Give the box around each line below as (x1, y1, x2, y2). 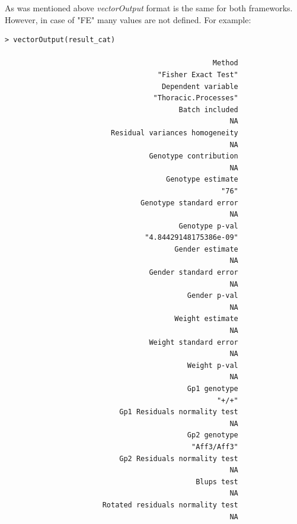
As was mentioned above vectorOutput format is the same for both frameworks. (5, 2, 293, 14)
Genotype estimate (166, 175, 238, 184)
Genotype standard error (140, 198, 238, 207)
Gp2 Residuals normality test (119, 454, 238, 463)
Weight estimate (174, 315, 238, 323)
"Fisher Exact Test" (157, 70, 238, 79)
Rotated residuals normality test (102, 500, 238, 509)
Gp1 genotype (187, 385, 238, 393)
